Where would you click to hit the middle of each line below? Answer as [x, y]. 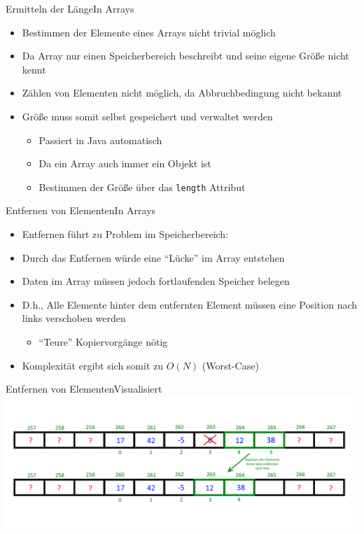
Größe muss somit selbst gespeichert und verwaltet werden [147, 116]
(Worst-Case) [230, 365]
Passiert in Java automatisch [100, 140]
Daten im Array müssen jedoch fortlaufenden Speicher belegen [156, 281]
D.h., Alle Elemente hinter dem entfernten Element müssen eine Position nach [190, 304]
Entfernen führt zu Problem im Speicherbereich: [125, 234]
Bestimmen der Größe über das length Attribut [142, 187]
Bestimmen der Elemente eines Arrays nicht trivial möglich [149, 32]
